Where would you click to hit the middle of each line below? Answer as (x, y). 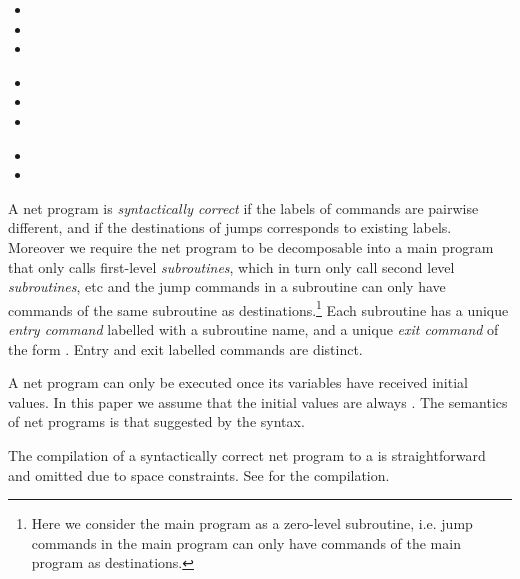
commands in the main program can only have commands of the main (246, 542)
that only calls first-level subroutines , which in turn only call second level (231, 266)
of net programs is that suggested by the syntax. (156, 421)
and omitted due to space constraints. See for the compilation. (199, 474)
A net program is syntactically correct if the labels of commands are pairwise (243, 207)
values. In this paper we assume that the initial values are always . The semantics (258, 401)
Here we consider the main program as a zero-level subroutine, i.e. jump (252, 523)
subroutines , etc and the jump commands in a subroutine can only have (227, 286)
